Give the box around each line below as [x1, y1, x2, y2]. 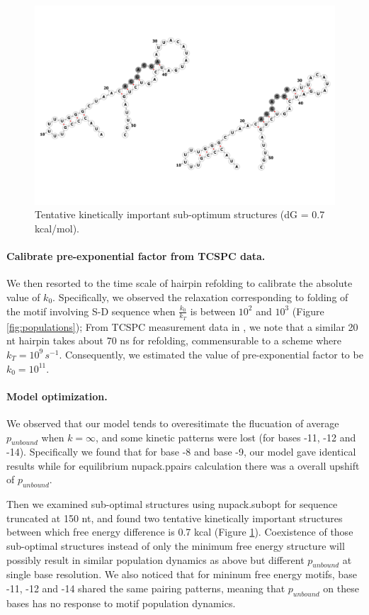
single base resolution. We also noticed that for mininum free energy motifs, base [6, 567, 357, 582]
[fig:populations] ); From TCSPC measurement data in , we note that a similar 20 [6, 319, 358, 334]
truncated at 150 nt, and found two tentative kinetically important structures [6, 510, 343, 525]
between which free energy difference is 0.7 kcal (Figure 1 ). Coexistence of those [6, 524, 353, 539]
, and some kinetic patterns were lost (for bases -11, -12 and [96, 429, 356, 444]
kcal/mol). [35, 220, 79, 235]
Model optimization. [6, 388, 108, 403]
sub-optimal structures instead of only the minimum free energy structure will [6, 538, 345, 553]
